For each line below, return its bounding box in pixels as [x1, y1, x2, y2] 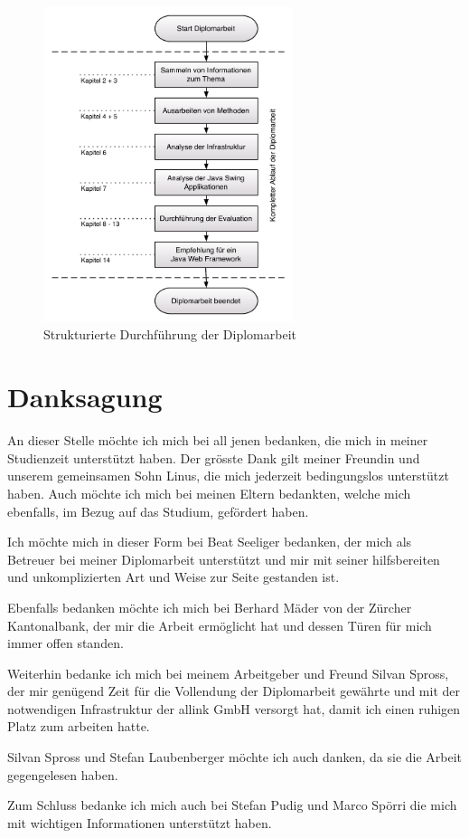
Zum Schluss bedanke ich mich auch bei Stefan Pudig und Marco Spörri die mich [7, 795, 457, 814]
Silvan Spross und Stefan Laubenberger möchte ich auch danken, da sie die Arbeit [7, 748, 463, 767]
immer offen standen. [7, 633, 124, 652]
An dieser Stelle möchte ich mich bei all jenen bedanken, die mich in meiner [7, 431, 428, 450]
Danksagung [7, 378, 163, 415]
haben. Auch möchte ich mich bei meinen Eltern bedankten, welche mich [7, 483, 411, 502]
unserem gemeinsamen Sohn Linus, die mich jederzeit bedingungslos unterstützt [7, 466, 449, 485]
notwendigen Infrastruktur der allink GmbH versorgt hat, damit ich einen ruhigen [7, 699, 461, 718]
